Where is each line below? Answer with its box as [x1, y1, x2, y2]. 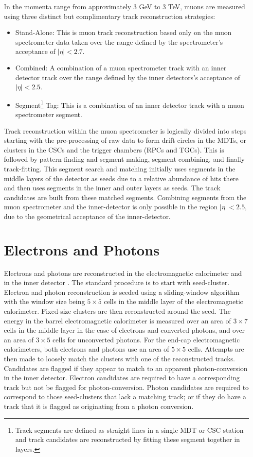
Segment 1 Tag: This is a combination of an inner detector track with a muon [15, 98, 244, 110]
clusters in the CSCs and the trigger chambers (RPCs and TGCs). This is [4, 144, 224, 154]
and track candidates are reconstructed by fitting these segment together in [15, 434, 240, 444]
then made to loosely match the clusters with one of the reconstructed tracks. [4, 354, 235, 363]
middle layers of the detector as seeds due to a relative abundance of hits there [4, 173, 239, 183]
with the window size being [4, 296, 85, 306]
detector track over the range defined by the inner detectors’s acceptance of [15, 72, 240, 82]
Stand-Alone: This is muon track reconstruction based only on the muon [15, 27, 232, 37]
